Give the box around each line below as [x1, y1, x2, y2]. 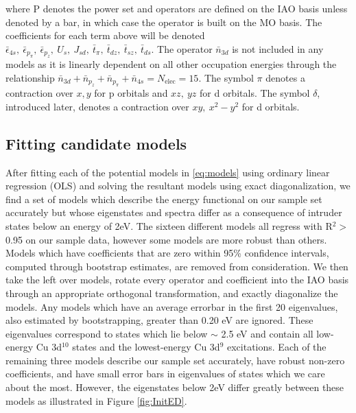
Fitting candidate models [5, 132, 187, 154]
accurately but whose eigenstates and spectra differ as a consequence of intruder [5, 205, 342, 220]
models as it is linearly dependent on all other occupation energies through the [5, 57, 337, 71]
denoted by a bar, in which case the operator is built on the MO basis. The [5, 14, 322, 29]
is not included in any [232, 41, 324, 56]
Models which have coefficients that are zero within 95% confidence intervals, [5, 246, 329, 260]
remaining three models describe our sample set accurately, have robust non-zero [5, 353, 345, 367]
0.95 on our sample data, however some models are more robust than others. [5, 232, 327, 246]
